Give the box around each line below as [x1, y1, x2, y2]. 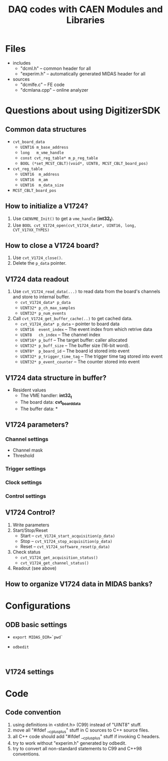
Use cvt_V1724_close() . [12, 255, 63, 261]
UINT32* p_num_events [20, 311, 66, 316]
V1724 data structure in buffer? [5, 373, 107, 382]
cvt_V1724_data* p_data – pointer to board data [20, 321, 120, 327]
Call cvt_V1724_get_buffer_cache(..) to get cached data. [12, 316, 133, 322]
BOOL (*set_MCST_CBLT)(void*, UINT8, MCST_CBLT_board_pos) [20, 161, 149, 166]
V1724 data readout [5, 275, 69, 284]
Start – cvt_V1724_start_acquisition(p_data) [20, 532, 116, 539]
